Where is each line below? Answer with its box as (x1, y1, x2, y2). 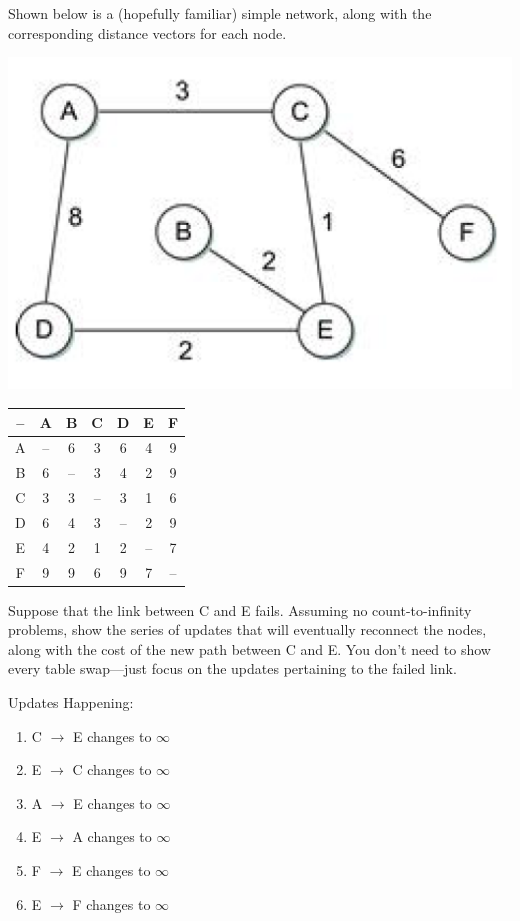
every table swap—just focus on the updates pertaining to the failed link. (8, 658, 457, 679)
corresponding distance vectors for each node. (8, 22, 287, 43)
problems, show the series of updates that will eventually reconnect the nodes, (8, 619, 487, 640)
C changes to (72, 759, 152, 780)
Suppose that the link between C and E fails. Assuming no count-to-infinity (8, 599, 472, 620)
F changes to (72, 893, 151, 914)
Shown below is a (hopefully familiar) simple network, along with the (8, 3, 432, 23)
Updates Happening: (8, 692, 134, 713)
